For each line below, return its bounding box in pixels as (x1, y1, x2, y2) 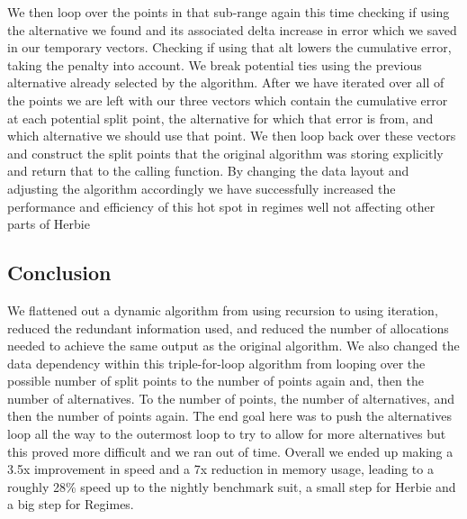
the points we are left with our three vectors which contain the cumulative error (7, 90, 448, 109)
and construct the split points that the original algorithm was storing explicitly (7, 143, 444, 162)
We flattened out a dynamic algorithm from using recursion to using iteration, (7, 300, 438, 319)
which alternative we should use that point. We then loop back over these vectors (7, 126, 456, 145)
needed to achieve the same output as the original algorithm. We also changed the (7, 336, 460, 355)
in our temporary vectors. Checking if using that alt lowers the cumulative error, (7, 38, 452, 57)
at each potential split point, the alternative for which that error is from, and (7, 108, 434, 127)
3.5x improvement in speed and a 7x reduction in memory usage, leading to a (7, 460, 434, 478)
